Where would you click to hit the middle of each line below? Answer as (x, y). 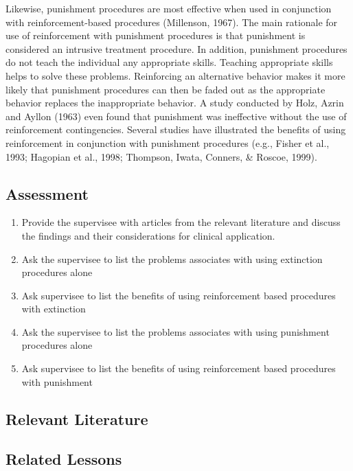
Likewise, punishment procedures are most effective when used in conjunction (169, 8)
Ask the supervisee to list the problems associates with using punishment (175, 331)
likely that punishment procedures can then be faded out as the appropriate (166, 89)
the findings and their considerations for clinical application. (148, 235)
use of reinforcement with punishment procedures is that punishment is (156, 35)
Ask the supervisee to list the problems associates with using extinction (172, 259)
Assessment (47, 193)
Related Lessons (64, 459)
